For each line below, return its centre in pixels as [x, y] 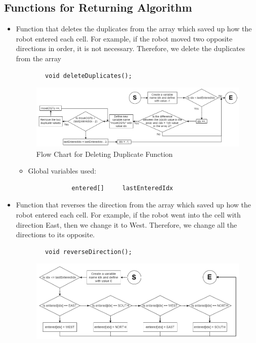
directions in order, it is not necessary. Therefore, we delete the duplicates [131, 48]
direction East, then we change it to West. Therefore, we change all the [126, 224]
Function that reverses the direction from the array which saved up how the [134, 205]
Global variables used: [62, 171]
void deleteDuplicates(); [89, 76]
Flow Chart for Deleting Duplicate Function [104, 154]
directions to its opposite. [55, 234]
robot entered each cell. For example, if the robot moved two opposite [124, 38]
